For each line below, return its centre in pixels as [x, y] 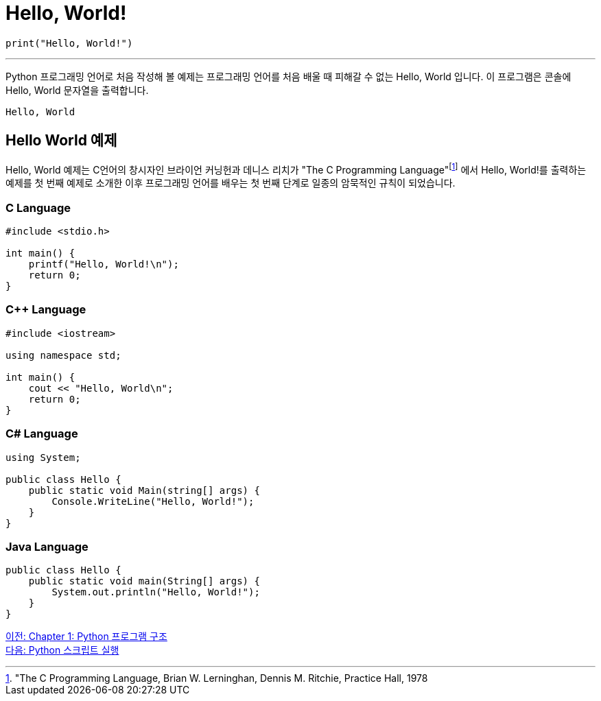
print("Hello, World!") [69, 43]
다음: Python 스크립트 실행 [62, 650]
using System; [43, 457]
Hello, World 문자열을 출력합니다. [77, 90]
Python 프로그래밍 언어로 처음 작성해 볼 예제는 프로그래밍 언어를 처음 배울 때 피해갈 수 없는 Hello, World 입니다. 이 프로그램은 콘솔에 [288, 76]
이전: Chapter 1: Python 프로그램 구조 [86, 637]
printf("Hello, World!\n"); [104, 264]
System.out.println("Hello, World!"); [156, 592]
